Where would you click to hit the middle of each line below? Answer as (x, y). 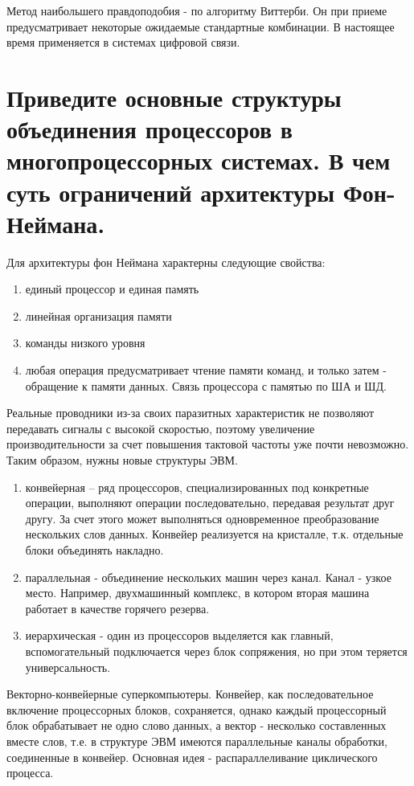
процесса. (30, 773)
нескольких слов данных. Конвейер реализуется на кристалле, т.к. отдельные (214, 534)
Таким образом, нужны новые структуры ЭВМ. (122, 460)
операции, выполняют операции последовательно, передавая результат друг (210, 503)
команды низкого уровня (85, 343)
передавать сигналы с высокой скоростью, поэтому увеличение (161, 428)
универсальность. (68, 667)
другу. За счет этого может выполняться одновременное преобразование (202, 518)
